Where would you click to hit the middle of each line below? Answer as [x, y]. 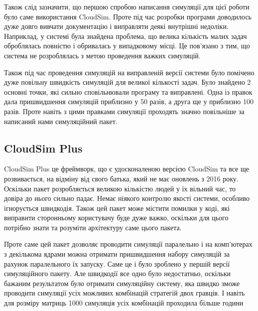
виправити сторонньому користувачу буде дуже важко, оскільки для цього [116, 218]
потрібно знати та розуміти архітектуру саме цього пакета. [93, 227]
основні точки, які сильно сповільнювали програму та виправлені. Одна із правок [128, 91]
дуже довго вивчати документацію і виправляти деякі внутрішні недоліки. [116, 26]
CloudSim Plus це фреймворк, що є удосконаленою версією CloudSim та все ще [127, 169]
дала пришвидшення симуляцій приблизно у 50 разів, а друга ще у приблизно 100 [129, 101]
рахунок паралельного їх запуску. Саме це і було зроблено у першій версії [117, 263]
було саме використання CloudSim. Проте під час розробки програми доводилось [128, 16]
